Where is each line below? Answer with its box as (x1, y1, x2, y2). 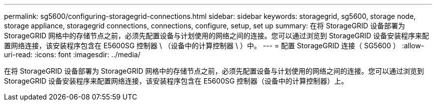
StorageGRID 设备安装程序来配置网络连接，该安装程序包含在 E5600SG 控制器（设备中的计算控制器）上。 (4, 77, 348, 85)
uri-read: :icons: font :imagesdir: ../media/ (4, 50, 140, 59)
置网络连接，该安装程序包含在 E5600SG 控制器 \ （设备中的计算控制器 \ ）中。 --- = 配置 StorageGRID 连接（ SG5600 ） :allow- (4, 41, 425, 50)
